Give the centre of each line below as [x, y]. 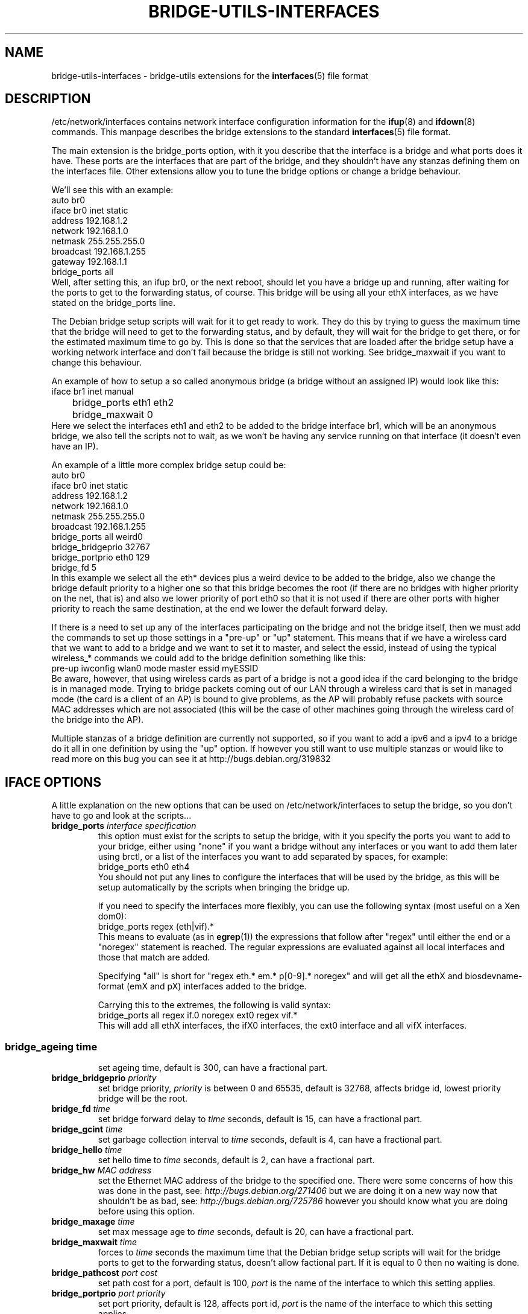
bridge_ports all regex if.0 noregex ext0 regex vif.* [198, 1015]
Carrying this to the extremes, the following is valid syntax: [214, 1005]
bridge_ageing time [51, 1046]
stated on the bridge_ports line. [113, 303]
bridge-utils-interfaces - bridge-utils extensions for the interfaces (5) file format [210, 75]
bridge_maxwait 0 [112, 415]
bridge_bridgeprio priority [104, 1078]
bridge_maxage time [93, 1222]
